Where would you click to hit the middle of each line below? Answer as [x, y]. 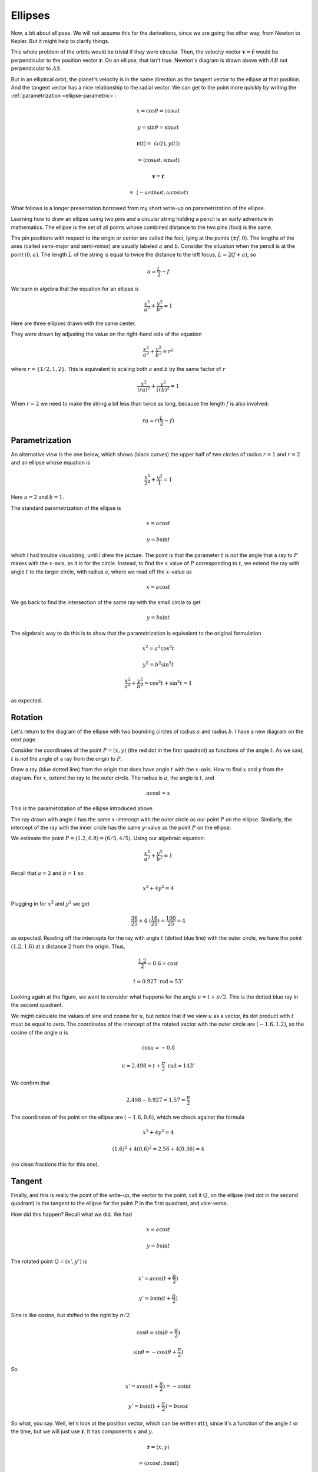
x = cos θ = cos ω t [158, 111]
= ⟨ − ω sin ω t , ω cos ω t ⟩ [159, 193]
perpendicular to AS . [37, 68]
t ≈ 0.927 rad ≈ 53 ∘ [158, 981]
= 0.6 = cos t [163, 963]
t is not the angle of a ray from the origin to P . [67, 758]
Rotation [27, 717]
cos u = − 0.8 [158, 1047]
